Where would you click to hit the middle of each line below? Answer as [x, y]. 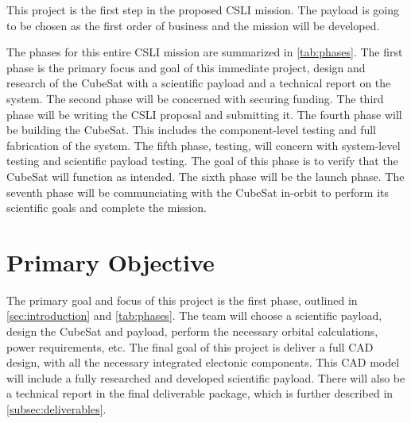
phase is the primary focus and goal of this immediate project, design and [186, 67]
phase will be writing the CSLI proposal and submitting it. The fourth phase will [204, 114]
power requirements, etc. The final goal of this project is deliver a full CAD [190, 346]
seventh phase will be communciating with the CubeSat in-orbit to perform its [198, 192]
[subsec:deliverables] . [56, 409]
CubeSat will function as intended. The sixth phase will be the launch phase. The [205, 176]
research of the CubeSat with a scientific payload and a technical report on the [199, 83]
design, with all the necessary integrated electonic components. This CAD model [203, 362]
